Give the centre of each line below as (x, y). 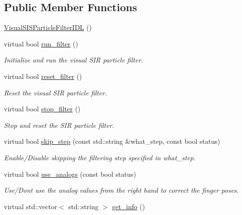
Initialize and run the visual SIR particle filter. (74, 60)
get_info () (129, 206)
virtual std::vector (31, 206)
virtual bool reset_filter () (43, 76)
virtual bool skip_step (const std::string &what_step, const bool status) (112, 141)
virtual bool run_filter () (41, 43)
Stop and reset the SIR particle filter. (59, 125)
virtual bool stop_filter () (42, 109)
